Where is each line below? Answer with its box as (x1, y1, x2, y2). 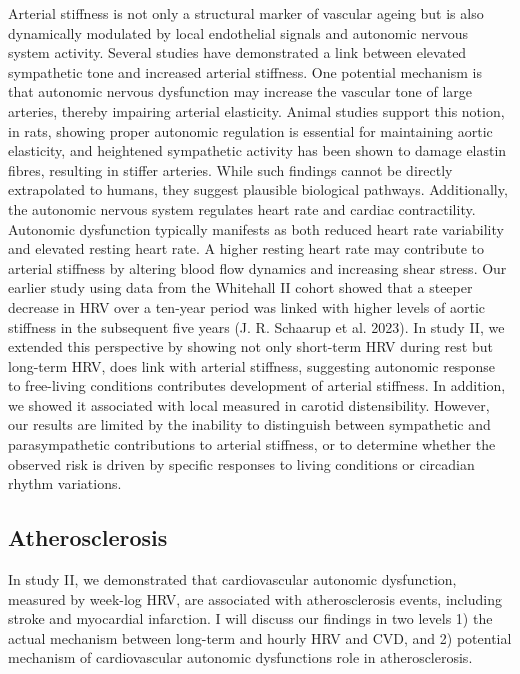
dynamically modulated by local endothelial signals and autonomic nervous (8, 22, 468, 43)
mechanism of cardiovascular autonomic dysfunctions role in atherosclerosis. (8, 647, 473, 668)
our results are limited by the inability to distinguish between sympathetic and (8, 414, 491, 435)
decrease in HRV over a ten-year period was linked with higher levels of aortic (8, 296, 486, 317)
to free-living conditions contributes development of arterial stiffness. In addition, (8, 375, 506, 396)
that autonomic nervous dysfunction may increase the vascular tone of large (8, 81, 473, 102)
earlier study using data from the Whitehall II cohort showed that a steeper (8, 277, 473, 298)
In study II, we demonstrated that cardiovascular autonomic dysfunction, (8, 569, 457, 590)
